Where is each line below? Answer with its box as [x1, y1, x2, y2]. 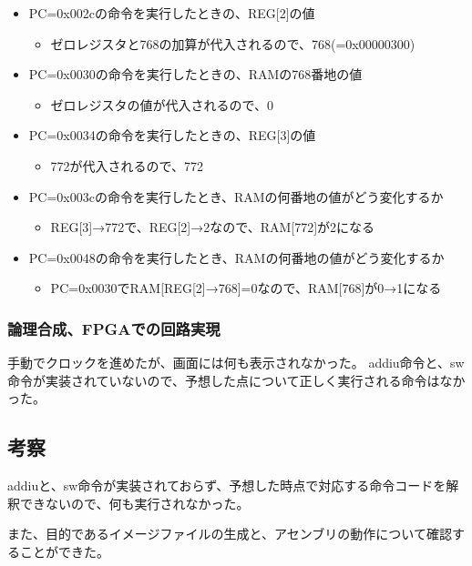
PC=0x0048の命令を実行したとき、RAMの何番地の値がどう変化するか [28, 248, 445, 267]
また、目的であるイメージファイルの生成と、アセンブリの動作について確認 [7, 524, 452, 543]
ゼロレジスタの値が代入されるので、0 [50, 95, 274, 114]
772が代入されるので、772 [50, 156, 204, 175]
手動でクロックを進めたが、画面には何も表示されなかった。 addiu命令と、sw [7, 353, 465, 372]
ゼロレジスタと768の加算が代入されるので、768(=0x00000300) [50, 34, 416, 53]
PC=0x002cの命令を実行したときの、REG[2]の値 [28, 4, 315, 22]
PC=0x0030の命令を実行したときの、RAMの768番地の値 [28, 65, 363, 84]
